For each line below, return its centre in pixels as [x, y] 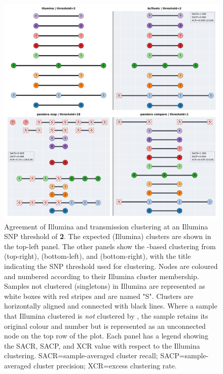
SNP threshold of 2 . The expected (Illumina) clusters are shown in [108, 236]
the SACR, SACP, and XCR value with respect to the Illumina [102, 345]
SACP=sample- [184, 355]
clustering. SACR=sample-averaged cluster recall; [81, 355]
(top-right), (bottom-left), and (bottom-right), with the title [98, 256]
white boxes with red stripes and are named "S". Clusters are [99, 296]
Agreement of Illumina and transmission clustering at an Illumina [106, 226]
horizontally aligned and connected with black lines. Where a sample [111, 306]
